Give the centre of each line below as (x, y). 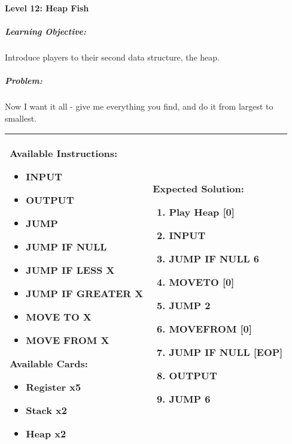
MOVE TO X (59, 317)
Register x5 (54, 387)
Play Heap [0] (202, 212)
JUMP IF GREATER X (85, 294)
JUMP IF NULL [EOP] (226, 352)
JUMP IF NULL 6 (214, 258)
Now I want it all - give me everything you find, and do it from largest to (139, 106)
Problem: (24, 80)
